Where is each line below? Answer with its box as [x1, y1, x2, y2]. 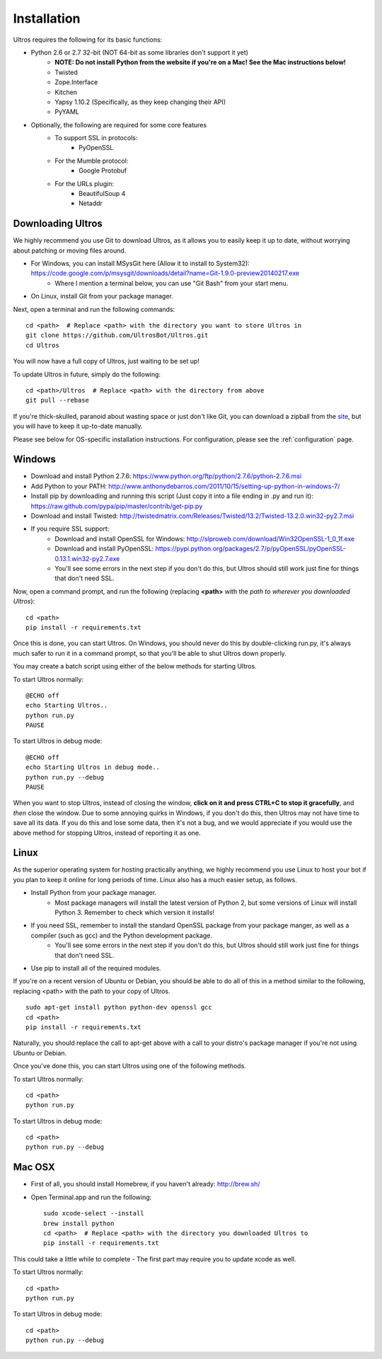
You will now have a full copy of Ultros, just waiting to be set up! [13, 357, 199, 366]
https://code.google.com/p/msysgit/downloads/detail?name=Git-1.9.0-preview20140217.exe [30, 269, 300, 277]
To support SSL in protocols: [54, 134, 138, 142]
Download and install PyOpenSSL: [54, 545, 154, 553]
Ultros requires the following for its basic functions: [13, 35, 163, 44]
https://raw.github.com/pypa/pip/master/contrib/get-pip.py [30, 502, 203, 510]
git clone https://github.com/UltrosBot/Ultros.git [25, 331, 209, 340]
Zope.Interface [54, 78, 98, 86]
